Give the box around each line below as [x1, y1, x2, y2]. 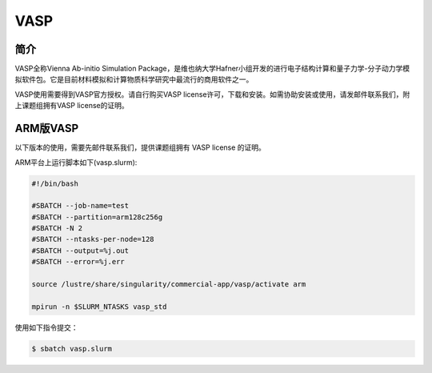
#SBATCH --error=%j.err [31, 257, 126, 267]
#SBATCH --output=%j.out [31, 246, 130, 255]
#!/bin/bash [31, 178, 79, 188]
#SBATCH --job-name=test [31, 201, 130, 211]
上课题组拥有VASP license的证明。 [14, 101, 129, 110]
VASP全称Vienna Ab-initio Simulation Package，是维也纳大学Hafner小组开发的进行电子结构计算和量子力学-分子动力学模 [14, 64, 410, 74]
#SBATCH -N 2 [31, 224, 83, 233]
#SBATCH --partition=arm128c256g [31, 212, 163, 222]
